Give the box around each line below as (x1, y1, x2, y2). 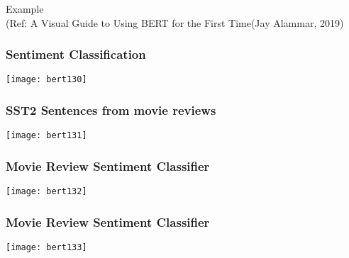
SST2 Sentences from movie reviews (6, 101, 216, 118)
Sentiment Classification (6, 45, 146, 63)
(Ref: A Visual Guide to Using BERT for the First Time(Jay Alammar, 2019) (6, 15, 344, 30)
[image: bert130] (6, 74, 87, 85)
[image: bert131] (6, 130, 87, 141)
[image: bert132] (6, 186, 87, 197)
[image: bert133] (6, 242, 87, 252)
